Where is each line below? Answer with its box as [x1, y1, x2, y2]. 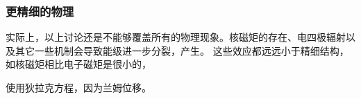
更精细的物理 [6, 2, 74, 19]
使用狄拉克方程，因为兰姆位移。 [6, 80, 151, 94]
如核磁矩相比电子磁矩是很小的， [6, 57, 151, 71]
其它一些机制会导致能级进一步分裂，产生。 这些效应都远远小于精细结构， [15, 43, 349, 57]
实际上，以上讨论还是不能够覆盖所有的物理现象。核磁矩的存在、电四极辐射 [6, 30, 346, 44]
